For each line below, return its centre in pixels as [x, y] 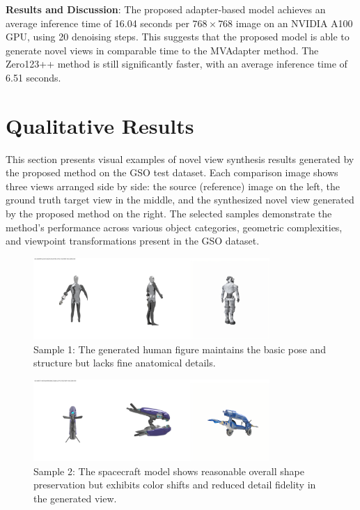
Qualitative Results [100, 125]
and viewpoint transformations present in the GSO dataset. [133, 241]
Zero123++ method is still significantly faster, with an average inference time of [177, 64]
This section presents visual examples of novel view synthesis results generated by [180, 159]
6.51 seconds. [33, 77]
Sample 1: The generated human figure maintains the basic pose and [180, 349]
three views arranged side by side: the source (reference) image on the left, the [173, 186]
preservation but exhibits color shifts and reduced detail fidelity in [175, 485]
